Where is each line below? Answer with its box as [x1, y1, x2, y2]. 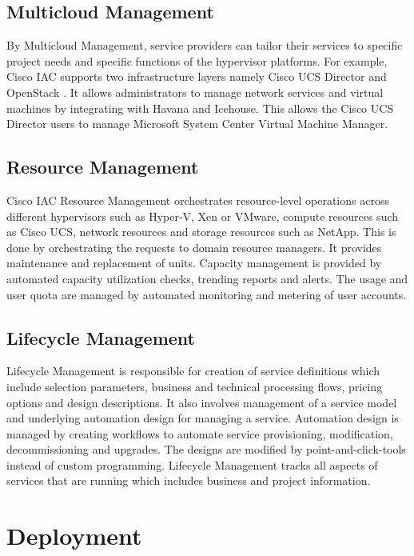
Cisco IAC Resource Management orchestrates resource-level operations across [6, 191, 389, 208]
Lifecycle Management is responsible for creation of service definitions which [6, 362, 380, 379]
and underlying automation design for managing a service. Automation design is [6, 410, 399, 426]
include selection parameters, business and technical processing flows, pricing [6, 378, 383, 394]
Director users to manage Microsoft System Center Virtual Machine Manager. [6, 115, 388, 132]
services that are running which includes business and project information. [6, 472, 371, 489]
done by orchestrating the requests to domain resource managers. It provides [6, 238, 382, 255]
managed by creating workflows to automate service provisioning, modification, [6, 425, 393, 442]
